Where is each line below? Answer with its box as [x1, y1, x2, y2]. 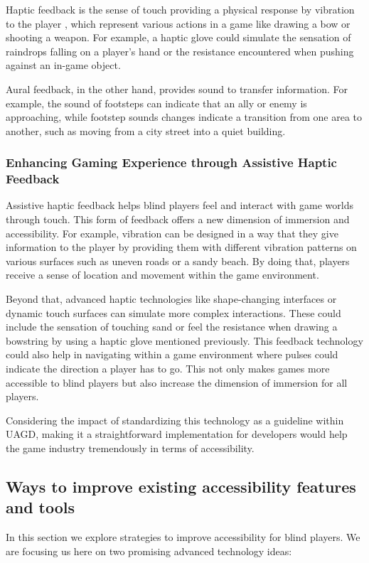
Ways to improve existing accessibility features [6, 475, 356, 497]
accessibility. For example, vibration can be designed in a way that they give [6, 225, 338, 240]
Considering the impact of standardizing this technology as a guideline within [6, 412, 344, 427]
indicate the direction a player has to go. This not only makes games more [6, 361, 330, 376]
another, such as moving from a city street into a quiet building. [6, 123, 286, 138]
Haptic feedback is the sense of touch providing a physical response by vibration [6, 2, 355, 16]
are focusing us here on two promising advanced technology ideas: [6, 543, 292, 558]
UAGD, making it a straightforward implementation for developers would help [6, 427, 348, 441]
